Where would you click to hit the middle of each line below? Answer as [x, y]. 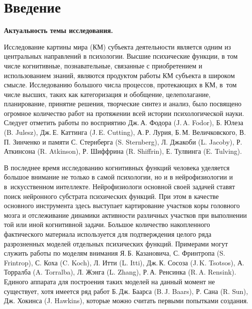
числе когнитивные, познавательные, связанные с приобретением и [103, 65]
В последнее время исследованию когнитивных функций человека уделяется [117, 167]
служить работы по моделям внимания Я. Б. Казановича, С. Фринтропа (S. [115, 253]
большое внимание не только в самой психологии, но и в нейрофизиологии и [118, 177]
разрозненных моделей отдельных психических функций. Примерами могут [116, 243]
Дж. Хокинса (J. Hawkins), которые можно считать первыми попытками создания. [126, 301]
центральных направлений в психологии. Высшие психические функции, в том [121, 56]
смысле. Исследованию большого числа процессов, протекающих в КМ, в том [120, 85]
